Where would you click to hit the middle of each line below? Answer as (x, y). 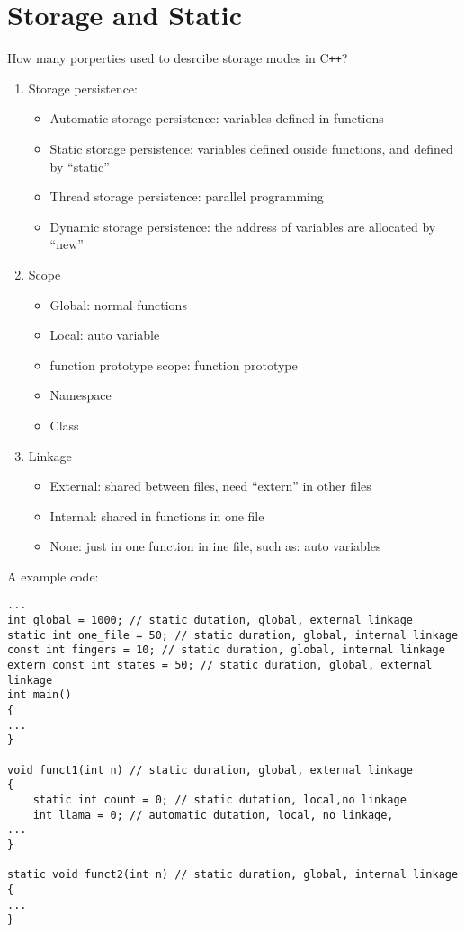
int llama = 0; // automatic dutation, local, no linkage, (213, 815)
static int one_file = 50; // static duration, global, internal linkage (233, 635)
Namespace (80, 395)
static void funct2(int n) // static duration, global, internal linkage (233, 875)
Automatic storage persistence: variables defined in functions (217, 118)
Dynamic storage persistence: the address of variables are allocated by (243, 226)
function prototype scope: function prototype (174, 364)
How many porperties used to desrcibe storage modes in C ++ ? (178, 58)
